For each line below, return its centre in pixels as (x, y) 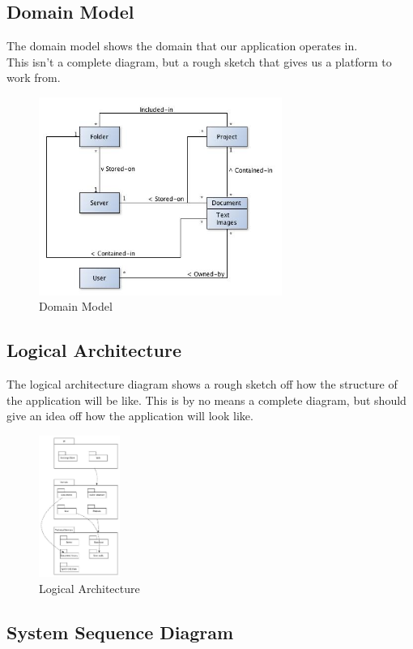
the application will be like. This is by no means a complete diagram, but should (206, 400)
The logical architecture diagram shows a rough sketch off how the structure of (202, 384)
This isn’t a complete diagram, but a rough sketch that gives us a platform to (199, 61)
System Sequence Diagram (120, 632)
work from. (34, 77)
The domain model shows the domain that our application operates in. (182, 46)
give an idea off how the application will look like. (130, 416)
